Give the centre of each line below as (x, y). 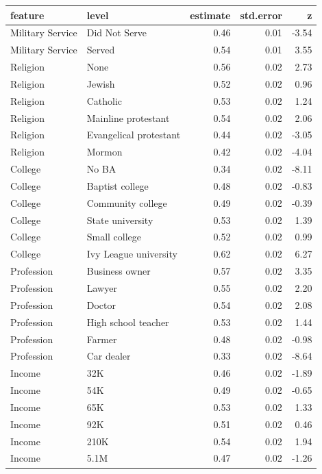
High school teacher (128, 322)
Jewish (101, 83)
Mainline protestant (128, 117)
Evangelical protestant (134, 135)
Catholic (104, 100)
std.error (261, 15)
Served (101, 50)
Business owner (119, 271)
